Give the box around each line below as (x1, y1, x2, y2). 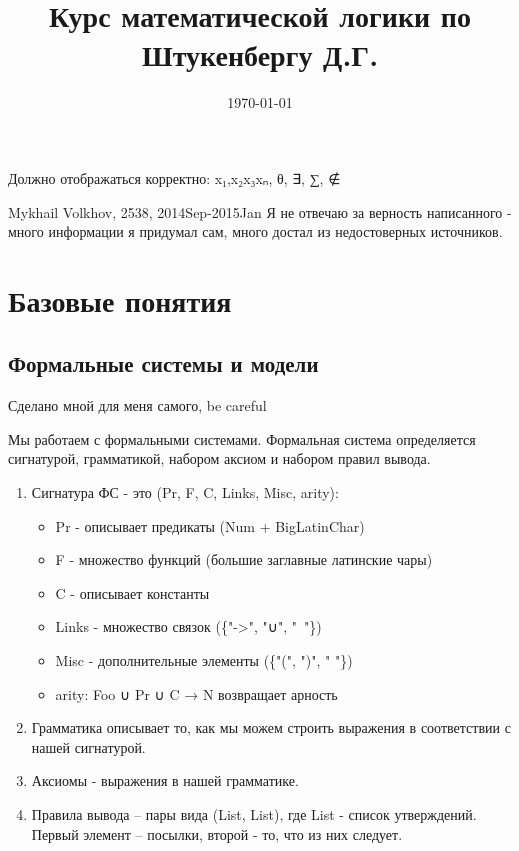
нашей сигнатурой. (31, 736, 146, 757)
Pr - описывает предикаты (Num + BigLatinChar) (55, 515, 365, 536)
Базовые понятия (8, 279, 232, 320)
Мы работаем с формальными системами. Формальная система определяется (8, 428, 476, 449)
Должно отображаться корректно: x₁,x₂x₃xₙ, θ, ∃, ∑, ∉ (8, 167, 341, 188)
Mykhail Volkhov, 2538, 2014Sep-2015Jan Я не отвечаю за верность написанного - (8, 201, 512, 222)
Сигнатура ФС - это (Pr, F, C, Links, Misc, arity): (31, 482, 339, 503)
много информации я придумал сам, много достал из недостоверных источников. (8, 221, 503, 242)
